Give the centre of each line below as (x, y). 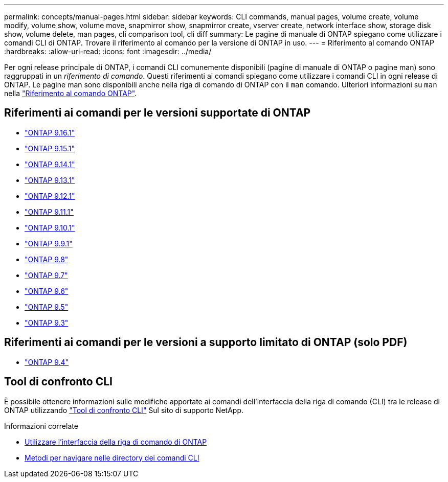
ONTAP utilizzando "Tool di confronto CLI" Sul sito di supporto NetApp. (124, 410)
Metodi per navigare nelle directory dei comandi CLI (112, 457)
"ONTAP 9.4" (47, 362)
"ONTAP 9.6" (47, 291)
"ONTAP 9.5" (47, 307)
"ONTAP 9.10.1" (50, 227)
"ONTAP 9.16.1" (50, 132)
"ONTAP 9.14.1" (50, 164)
